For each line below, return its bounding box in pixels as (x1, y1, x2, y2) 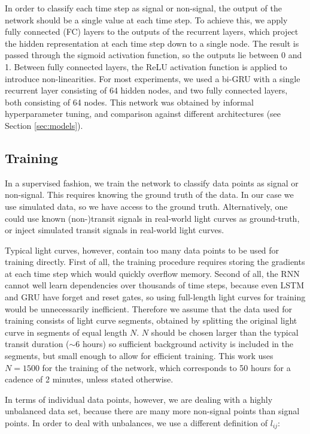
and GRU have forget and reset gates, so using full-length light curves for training (5, 291, 306, 303)
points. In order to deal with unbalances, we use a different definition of (5, 417, 268, 429)
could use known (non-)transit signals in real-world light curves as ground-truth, (5, 212, 300, 224)
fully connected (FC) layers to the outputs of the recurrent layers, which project (5, 25, 299, 38)
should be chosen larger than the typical (151, 325, 299, 338)
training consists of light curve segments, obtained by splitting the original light (5, 314, 297, 327)
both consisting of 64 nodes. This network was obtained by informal (5, 95, 254, 108)
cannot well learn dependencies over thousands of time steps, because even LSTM (5, 279, 305, 291)
